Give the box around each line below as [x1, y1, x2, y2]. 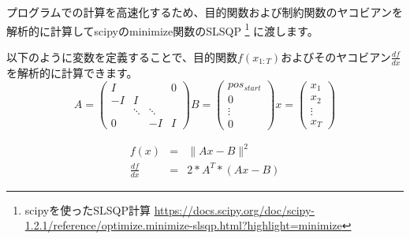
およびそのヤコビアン [281, 48, 391, 65]
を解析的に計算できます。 [6, 64, 138, 80]
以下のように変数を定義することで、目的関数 [6, 48, 238, 65]
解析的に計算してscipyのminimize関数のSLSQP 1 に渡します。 [6, 20, 319, 39]
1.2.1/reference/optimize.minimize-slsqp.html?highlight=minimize [24, 217, 342, 233]
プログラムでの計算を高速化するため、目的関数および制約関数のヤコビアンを [6, 4, 404, 20]
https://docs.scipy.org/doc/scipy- [154, 201, 315, 218]
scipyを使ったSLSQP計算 [24, 201, 151, 218]
